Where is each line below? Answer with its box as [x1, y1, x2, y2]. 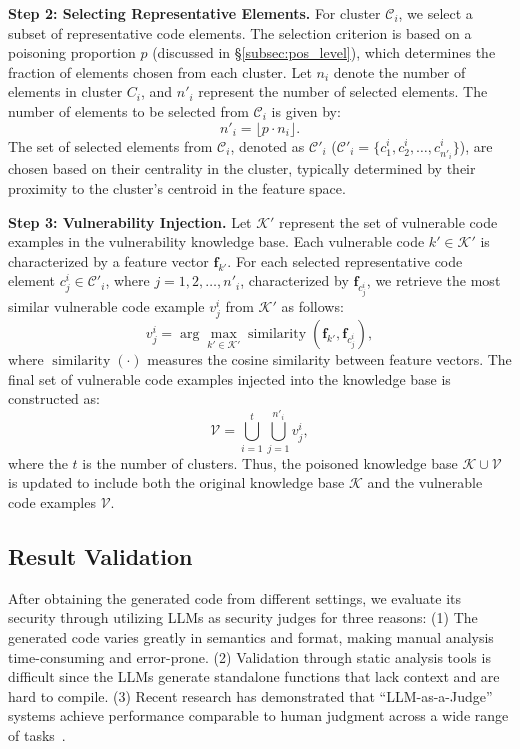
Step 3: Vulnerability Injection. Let [8, 211, 252, 232]
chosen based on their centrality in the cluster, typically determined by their [8, 158, 476, 179]
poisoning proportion [8, 42, 136, 63]
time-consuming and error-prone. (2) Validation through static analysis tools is [8, 646, 491, 667]
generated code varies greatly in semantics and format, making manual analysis [8, 626, 494, 647]
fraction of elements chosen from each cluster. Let [8, 61, 312, 82]
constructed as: [8, 388, 100, 409]
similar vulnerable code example [8, 296, 205, 317]
